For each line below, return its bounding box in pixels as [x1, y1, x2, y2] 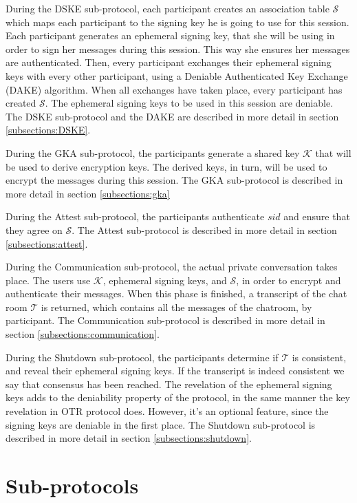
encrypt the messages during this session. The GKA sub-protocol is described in [6, 173, 343, 187]
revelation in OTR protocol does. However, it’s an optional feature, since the [6, 404, 329, 418]
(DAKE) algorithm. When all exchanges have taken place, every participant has [6, 82, 343, 96]
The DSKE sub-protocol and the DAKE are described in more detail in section [6, 109, 339, 123]
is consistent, [292, 350, 347, 364]
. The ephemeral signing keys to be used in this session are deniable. [45, 96, 334, 110]
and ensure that [283, 209, 350, 224]
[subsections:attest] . [6, 236, 88, 250]
